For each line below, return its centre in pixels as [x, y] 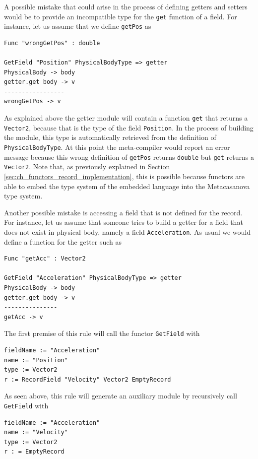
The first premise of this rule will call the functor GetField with [102, 333]
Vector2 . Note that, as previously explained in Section [87, 166]
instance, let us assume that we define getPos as [78, 26]
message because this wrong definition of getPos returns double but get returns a [129, 157]
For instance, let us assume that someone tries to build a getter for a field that [124, 222]
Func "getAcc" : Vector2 [45, 259]
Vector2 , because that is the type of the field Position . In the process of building [129, 127]
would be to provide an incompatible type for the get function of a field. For [121, 16]
